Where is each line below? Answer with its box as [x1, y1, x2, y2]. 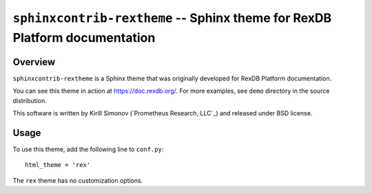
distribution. [12, 96, 48, 104]
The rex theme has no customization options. [12, 176, 143, 185]
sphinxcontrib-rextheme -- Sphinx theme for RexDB [12, 10, 332, 25]
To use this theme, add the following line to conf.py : [12, 145, 164, 153]
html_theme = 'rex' [25, 161, 91, 169]
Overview [12, 56, 56, 68]
